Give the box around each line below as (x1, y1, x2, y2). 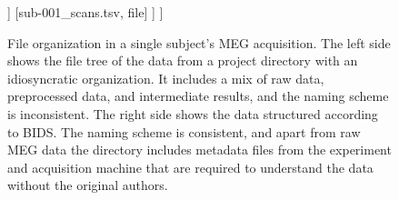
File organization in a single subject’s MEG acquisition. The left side (7, 33, 391, 52)
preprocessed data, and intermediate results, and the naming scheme (7, 86, 389, 105)
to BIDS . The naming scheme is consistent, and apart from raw (7, 122, 361, 141)
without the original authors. (7, 175, 168, 195)
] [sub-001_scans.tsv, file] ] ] (7, 3, 164, 21)
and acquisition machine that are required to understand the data (7, 157, 374, 176)
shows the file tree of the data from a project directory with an (7, 51, 358, 70)
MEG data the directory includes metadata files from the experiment (7, 140, 392, 159)
